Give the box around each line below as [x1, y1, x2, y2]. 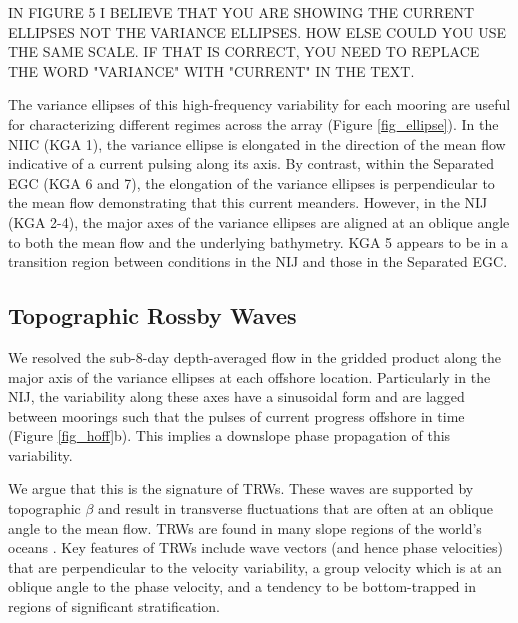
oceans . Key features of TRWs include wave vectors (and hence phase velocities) [8, 537, 503, 558]
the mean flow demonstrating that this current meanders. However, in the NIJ [8, 192, 488, 213]
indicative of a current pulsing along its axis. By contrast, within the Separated [8, 153, 495, 174]
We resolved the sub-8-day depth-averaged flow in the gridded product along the [8, 346, 502, 367]
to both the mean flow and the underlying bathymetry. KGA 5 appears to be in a [8, 231, 509, 252]
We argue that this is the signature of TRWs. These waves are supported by [8, 478, 474, 499]
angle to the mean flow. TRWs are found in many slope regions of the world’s [8, 517, 482, 538]
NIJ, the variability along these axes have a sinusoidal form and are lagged [8, 386, 465, 407]
